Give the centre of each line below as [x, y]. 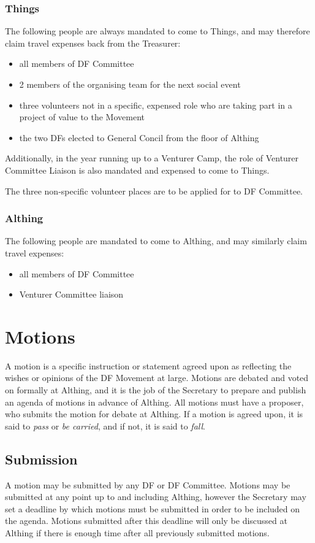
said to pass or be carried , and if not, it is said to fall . [105, 426]
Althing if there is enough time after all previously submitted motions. [137, 533]
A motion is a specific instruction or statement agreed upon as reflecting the [148, 365]
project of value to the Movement [82, 117]
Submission [41, 459]
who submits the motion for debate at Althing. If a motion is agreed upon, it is [154, 414]
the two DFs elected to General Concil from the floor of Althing [139, 137]
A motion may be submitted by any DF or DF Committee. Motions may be [148, 484]
